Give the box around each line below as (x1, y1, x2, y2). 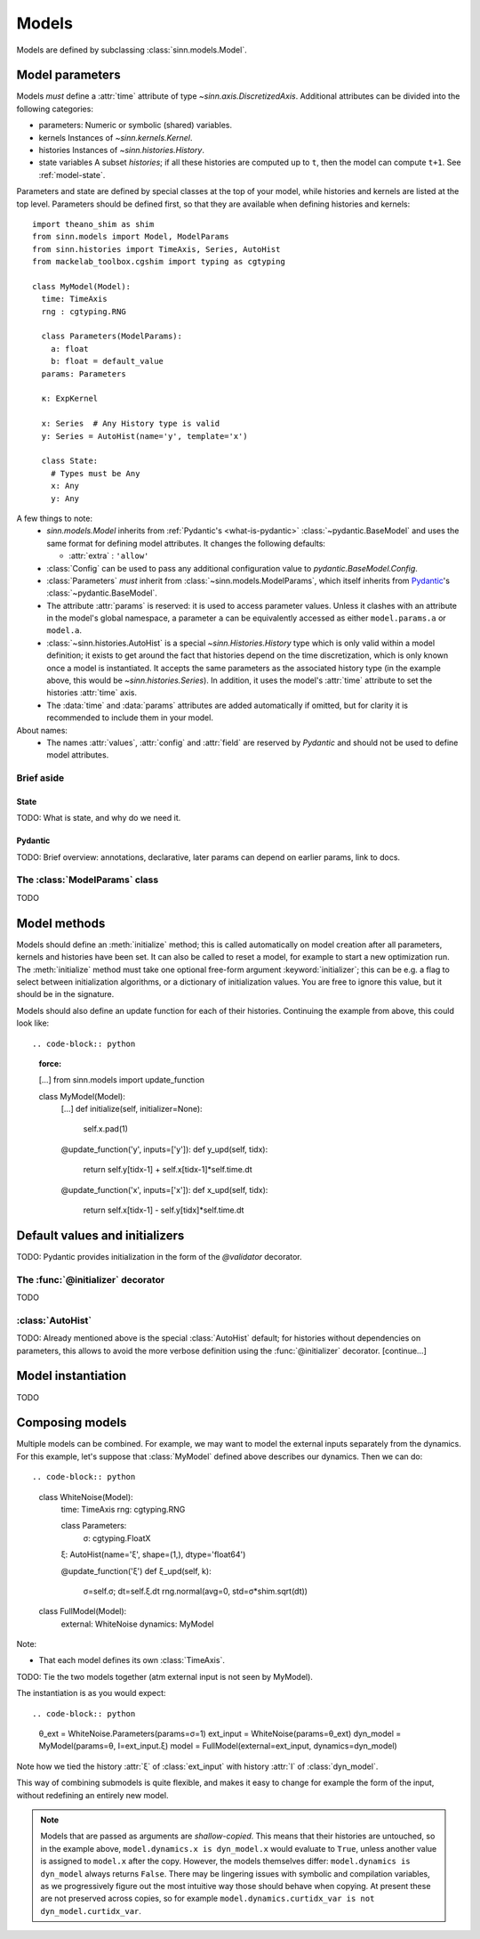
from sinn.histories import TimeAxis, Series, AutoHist (32, 244, 281, 254)
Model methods (16, 915, 106, 930)
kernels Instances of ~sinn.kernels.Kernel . (38, 132, 193, 142)
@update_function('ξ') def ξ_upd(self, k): (60, 1565, 212, 1576)
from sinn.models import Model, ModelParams (32, 231, 230, 242)
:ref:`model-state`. (38, 169, 106, 180)
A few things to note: (16, 513, 93, 523)
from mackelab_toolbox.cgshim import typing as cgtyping (32, 256, 286, 267)
